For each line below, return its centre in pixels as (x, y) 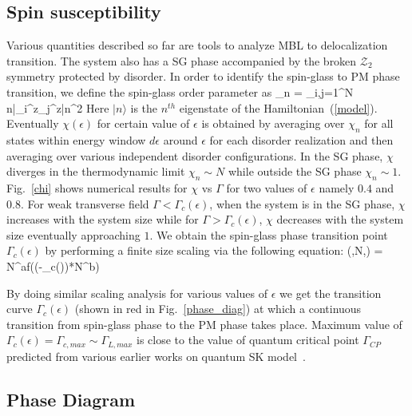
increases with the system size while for (103, 219)
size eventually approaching (73, 234)
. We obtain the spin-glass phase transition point (269, 234)
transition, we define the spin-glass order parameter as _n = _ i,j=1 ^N (180, 91)
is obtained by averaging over (273, 123)
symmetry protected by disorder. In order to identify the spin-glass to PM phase (203, 76)
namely (337, 187)
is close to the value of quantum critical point (248, 340)
